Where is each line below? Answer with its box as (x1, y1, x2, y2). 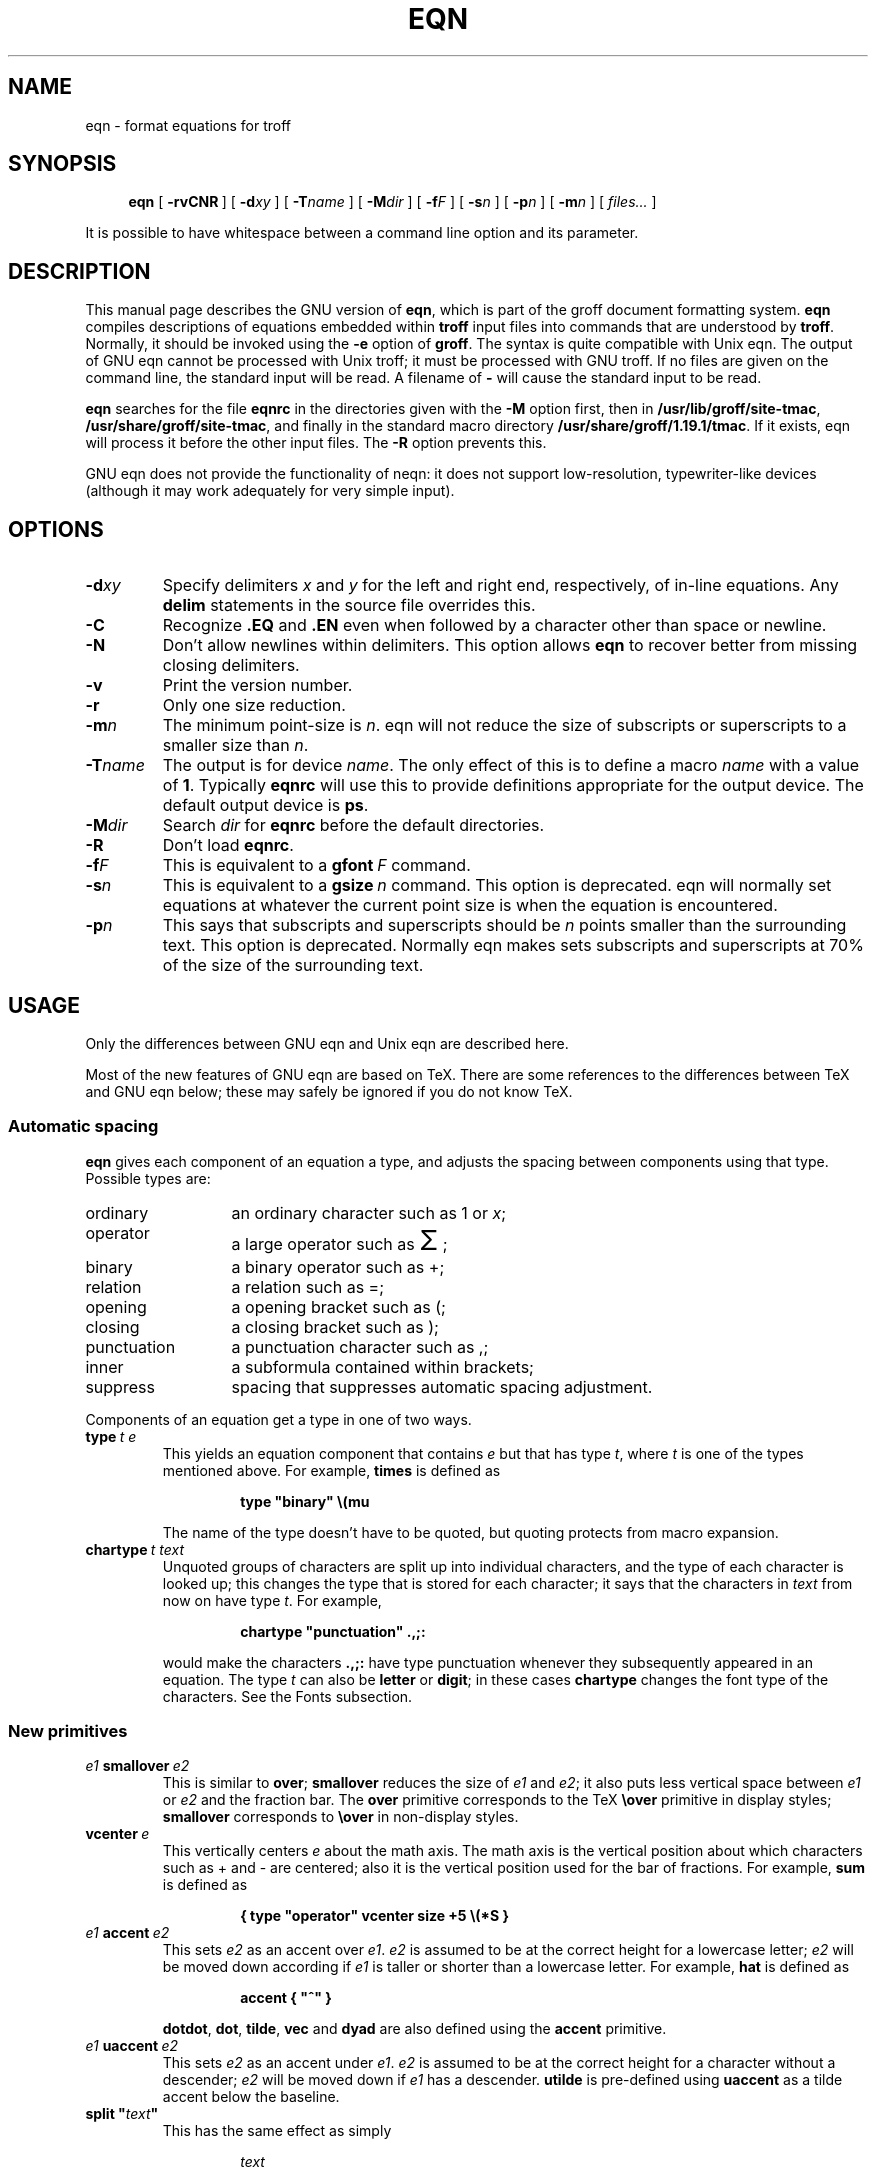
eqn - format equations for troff (85, 116, 292, 134)
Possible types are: (85, 1169, 211, 1187)
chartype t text (85, 1540, 185, 1558)
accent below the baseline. (162, 2088, 340, 2106)
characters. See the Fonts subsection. (162, 1687, 413, 1705)
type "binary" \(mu (240, 1492, 370, 1510)
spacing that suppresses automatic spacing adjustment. (231, 1376, 653, 1397)
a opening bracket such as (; (231, 1296, 446, 1317)
